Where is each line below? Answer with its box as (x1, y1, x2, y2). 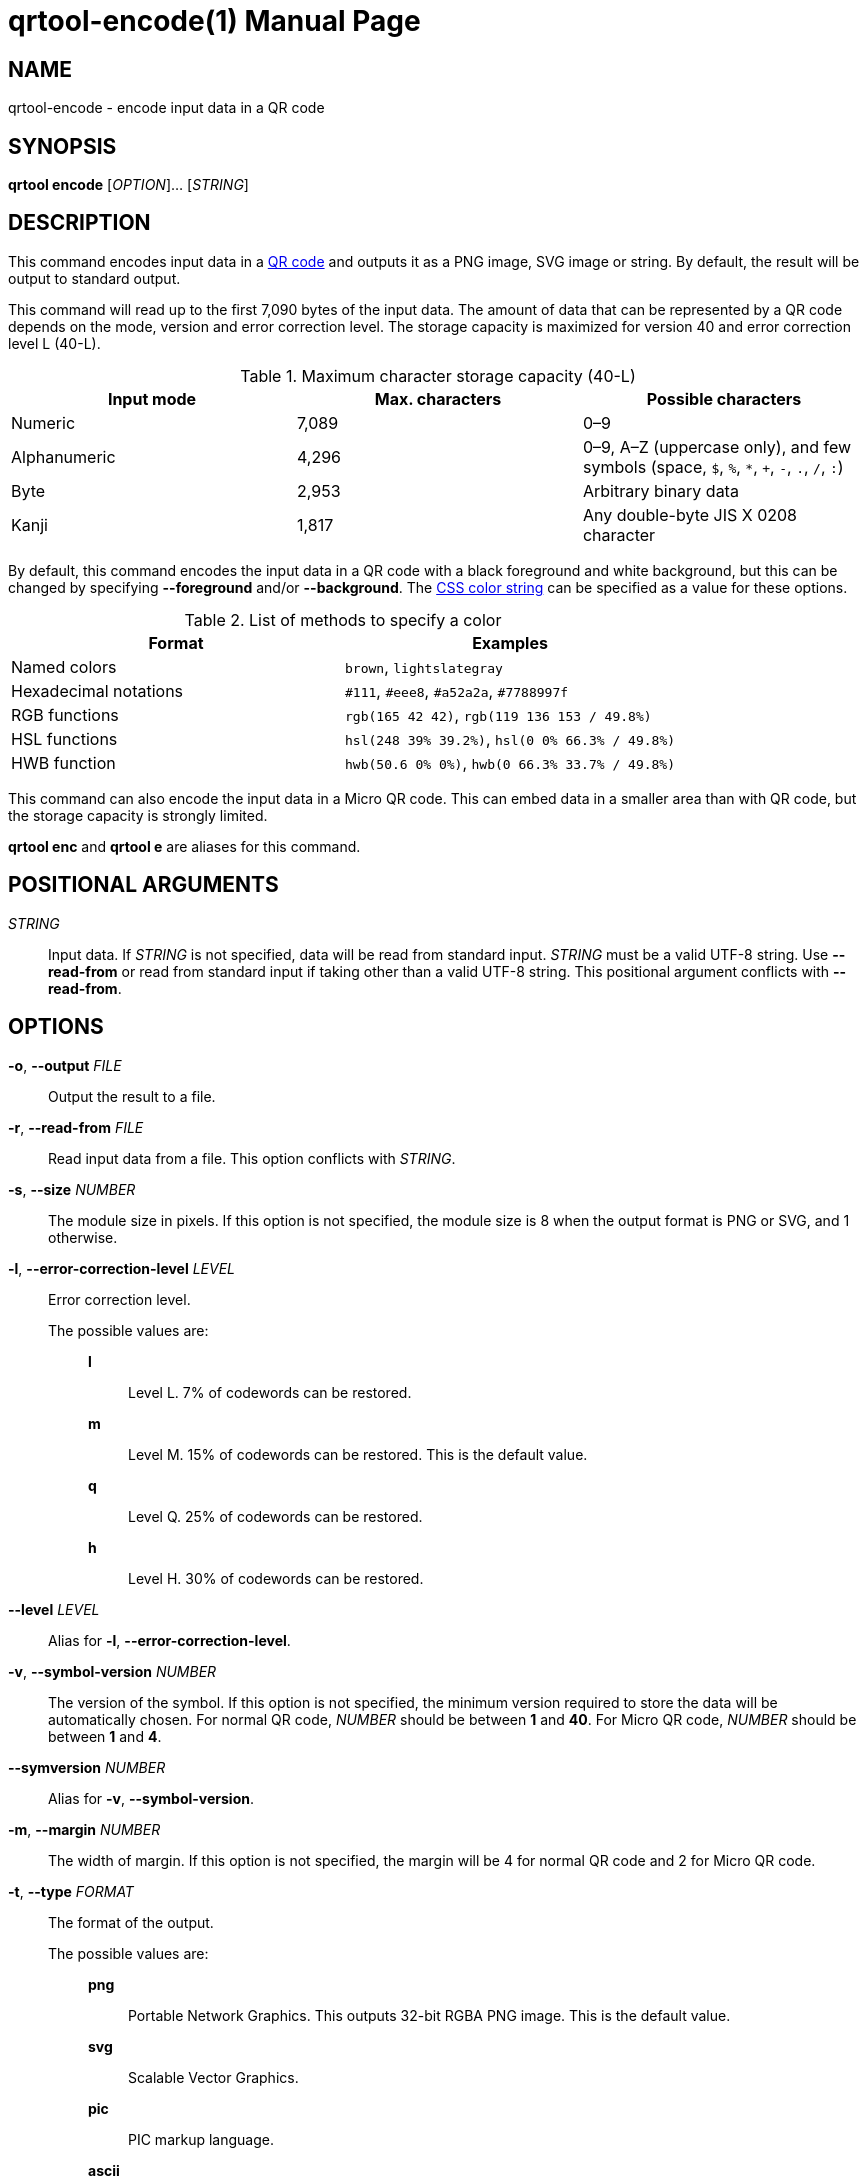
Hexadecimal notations (11, 680, 184, 701)
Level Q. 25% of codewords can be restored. (128, 1507, 423, 1525)
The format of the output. (48, 1913, 214, 1931)
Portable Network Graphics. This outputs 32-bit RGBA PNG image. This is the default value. (128, 2006, 731, 2024)
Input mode (107, 388, 197, 409)
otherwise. (48, 1228, 118, 1246)
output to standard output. (8, 269, 181, 287)
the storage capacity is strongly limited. (8, 806, 268, 824)
